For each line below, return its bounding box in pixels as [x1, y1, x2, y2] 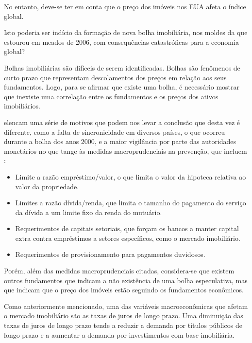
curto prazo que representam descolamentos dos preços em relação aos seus [4, 72, 227, 82]
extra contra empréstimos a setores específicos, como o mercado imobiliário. [15, 233, 240, 243]
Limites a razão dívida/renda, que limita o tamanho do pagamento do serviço [15, 198, 246, 208]
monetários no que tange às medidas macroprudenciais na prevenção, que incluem [4, 145, 247, 156]
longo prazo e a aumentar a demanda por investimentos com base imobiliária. [4, 329, 235, 340]
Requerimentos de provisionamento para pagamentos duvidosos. [15, 249, 205, 259]
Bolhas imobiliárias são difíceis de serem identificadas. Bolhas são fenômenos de [4, 62, 240, 72]
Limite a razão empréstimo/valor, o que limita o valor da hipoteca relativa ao [15, 171, 246, 181]
